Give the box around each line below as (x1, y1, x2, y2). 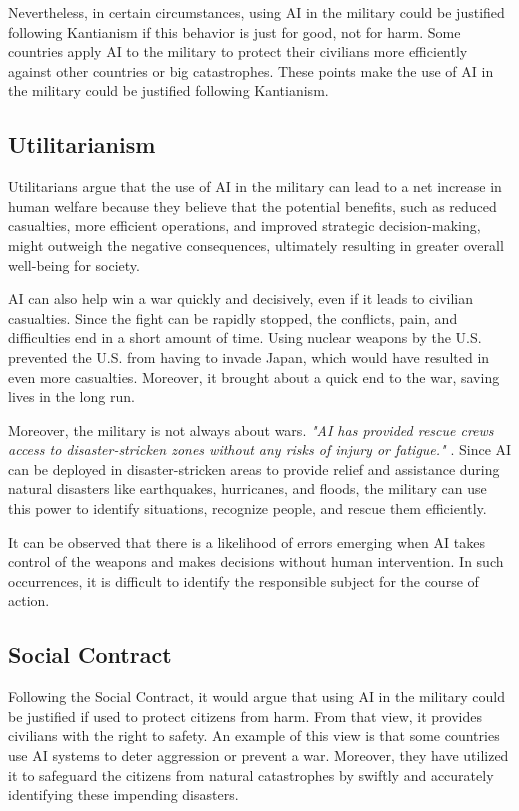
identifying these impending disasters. (8, 784, 239, 805)
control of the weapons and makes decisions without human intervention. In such (8, 551, 504, 572)
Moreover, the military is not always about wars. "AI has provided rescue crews (8, 419, 494, 440)
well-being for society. (8, 254, 140, 275)
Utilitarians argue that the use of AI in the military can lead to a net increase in (8, 176, 502, 197)
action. (8, 590, 50, 611)
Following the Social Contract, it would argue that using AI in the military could (8, 686, 506, 707)
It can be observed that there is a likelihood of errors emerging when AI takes (8, 531, 485, 552)
